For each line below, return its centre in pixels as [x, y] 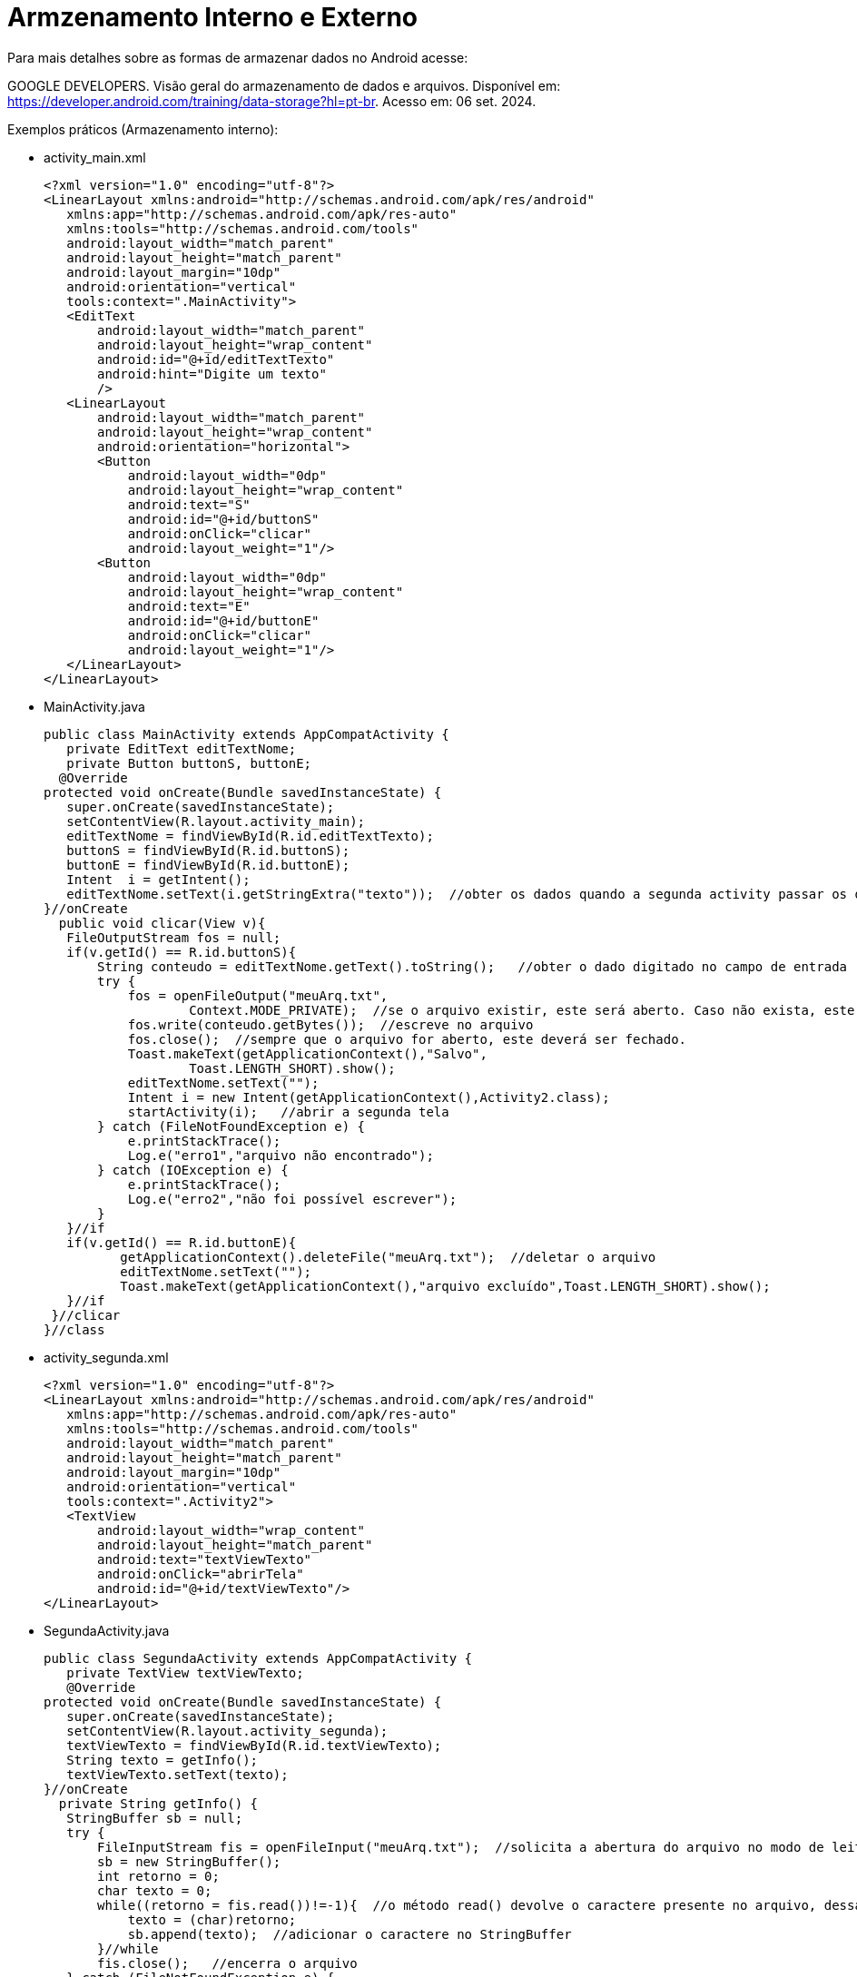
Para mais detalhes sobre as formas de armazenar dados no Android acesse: [238, 57]
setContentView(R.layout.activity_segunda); [227, 1731]
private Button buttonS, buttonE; [189, 763]
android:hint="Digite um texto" [212, 374]
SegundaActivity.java [107, 1630]
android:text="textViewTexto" [205, 1559]
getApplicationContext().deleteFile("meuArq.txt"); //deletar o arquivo [388, 1257]
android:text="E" [189, 606]
